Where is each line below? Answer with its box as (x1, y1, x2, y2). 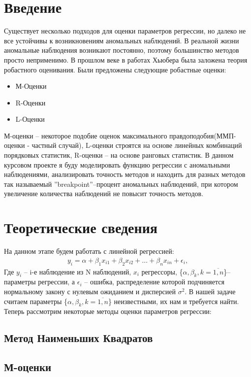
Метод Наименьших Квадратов (4, 330, 153, 345)
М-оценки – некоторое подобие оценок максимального (4, 130, 167, 140)
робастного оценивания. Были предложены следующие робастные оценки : (4, 64, 226, 74)
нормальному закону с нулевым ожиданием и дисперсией (4, 286, 176, 296)
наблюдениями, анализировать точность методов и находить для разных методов (4, 169, 246, 179)
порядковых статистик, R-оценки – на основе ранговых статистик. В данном (4, 150, 234, 160)
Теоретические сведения (4, 217, 157, 238)
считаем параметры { (4, 296, 68, 306)
